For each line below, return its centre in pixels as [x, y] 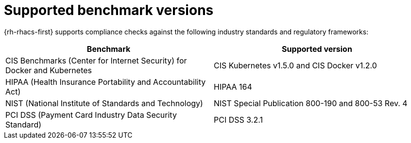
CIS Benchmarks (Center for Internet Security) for [96, 60]
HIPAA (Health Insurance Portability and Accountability [106, 82]
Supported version [317, 49]
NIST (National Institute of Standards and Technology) [104, 103]
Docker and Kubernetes [49, 70]
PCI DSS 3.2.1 [238, 119]
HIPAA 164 [233, 87]
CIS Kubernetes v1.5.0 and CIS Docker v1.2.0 [295, 65]
